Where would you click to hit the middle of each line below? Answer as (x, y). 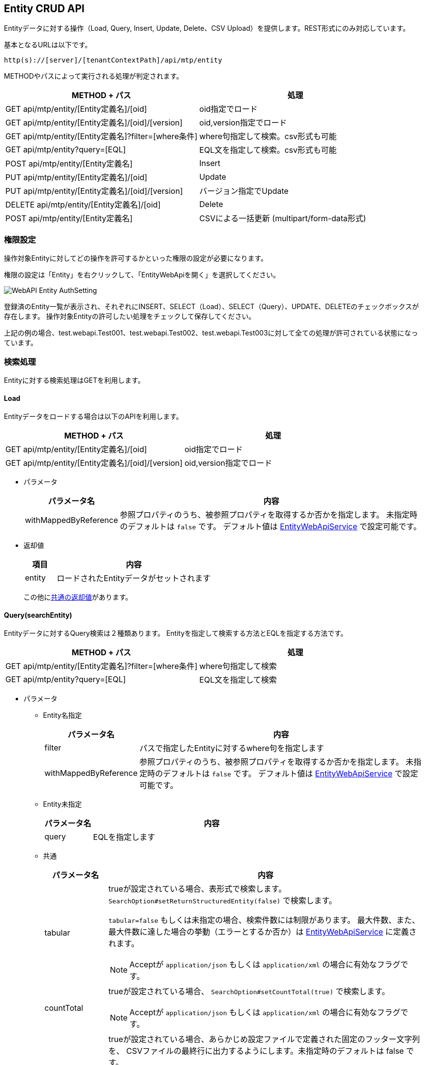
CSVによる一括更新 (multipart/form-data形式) (283, 219)
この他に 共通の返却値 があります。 (78, 597)
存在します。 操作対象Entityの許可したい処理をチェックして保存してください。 (130, 316)
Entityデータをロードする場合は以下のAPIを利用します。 (94, 417)
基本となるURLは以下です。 (48, 45)
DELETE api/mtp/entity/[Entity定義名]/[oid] (83, 205)
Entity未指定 (63, 804)
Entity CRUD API (44, 9)
